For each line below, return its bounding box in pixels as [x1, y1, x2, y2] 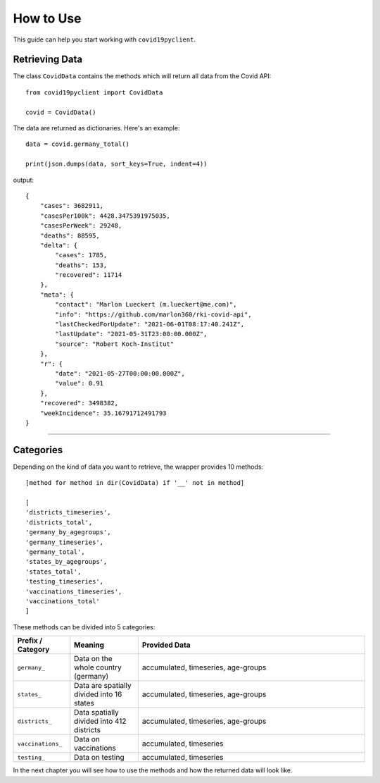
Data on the [74, 654, 113, 664]
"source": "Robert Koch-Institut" [55, 340, 175, 348]
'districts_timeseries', [25, 508, 111, 517]
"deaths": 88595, [39, 231, 100, 240]
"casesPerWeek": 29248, [39, 222, 122, 230]
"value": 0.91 [55, 379, 104, 388]
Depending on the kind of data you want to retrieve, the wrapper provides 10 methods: [13, 462, 264, 471]
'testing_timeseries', [25, 578, 104, 586]
